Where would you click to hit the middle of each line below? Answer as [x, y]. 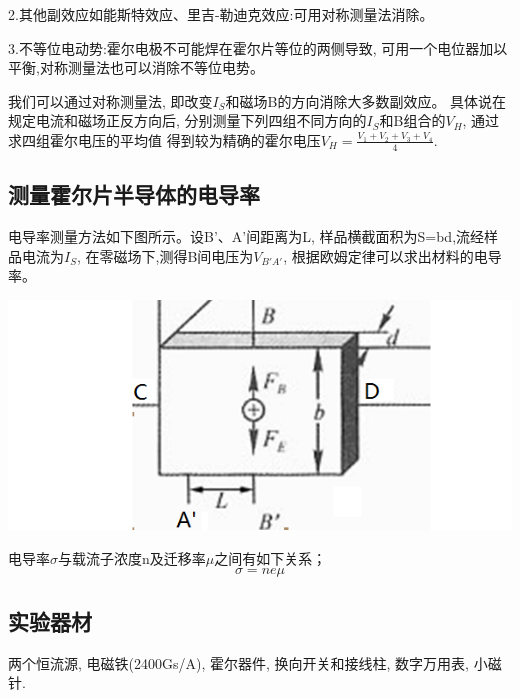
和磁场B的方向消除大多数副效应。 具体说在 [366, 100]
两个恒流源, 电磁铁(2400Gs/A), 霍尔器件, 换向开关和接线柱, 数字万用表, [239, 662]
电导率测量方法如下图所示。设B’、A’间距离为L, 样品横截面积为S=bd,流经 [246, 236]
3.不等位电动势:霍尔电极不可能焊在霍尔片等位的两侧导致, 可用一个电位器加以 [258, 47]
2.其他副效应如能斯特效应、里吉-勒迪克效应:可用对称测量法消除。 [221, 14]
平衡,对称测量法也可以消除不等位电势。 [136, 67]
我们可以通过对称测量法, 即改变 [110, 100]
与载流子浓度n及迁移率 [132, 557]
